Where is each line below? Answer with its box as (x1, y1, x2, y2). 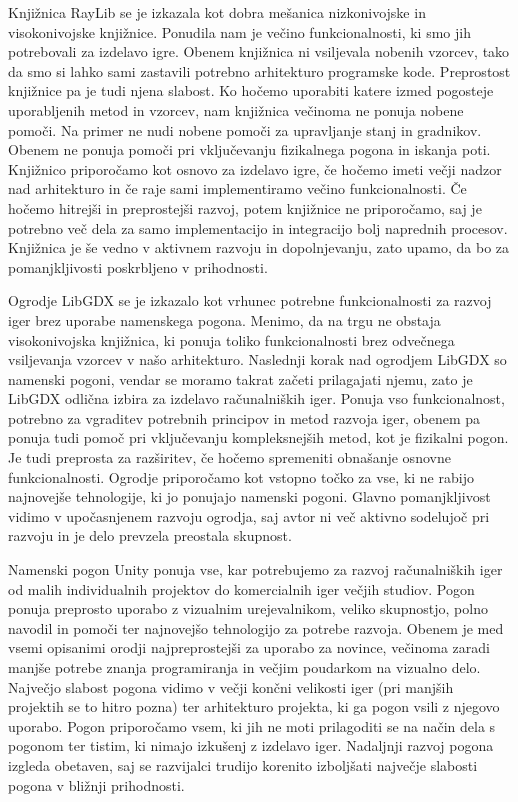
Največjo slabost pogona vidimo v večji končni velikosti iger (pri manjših (8, 676, 454, 697)
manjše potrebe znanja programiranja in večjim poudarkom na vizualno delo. (8, 657, 481, 677)
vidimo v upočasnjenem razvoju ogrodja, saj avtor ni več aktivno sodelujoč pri (8, 505, 490, 526)
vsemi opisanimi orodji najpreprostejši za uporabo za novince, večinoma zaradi (8, 637, 490, 658)
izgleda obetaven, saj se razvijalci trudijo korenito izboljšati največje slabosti (8, 754, 478, 775)
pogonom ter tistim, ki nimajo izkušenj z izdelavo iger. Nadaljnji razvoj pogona (8, 735, 494, 756)
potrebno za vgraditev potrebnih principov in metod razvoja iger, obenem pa (8, 407, 481, 428)
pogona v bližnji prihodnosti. (8, 774, 185, 795)
